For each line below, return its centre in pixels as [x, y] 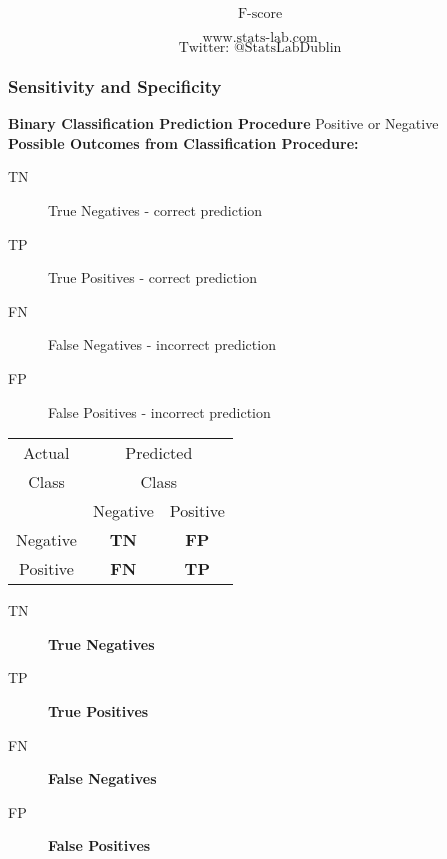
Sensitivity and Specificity [115, 85]
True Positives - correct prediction [152, 277]
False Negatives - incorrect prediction [162, 344]
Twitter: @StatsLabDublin [260, 48]
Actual [46, 453]
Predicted [159, 453]
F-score [260, 14]
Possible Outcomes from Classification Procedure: [183, 142]
